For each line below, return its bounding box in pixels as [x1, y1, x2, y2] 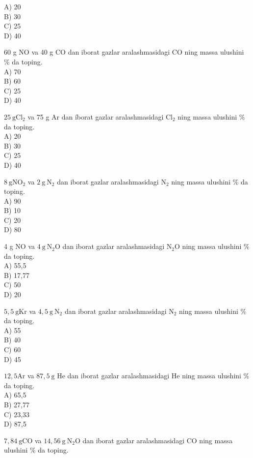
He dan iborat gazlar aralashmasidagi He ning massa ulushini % [57, 370, 250, 381]
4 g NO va [4, 241, 35, 251]
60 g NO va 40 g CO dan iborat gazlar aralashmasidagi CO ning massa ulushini [4, 47, 244, 57]
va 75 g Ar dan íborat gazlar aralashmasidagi [27, 111, 164, 122]
